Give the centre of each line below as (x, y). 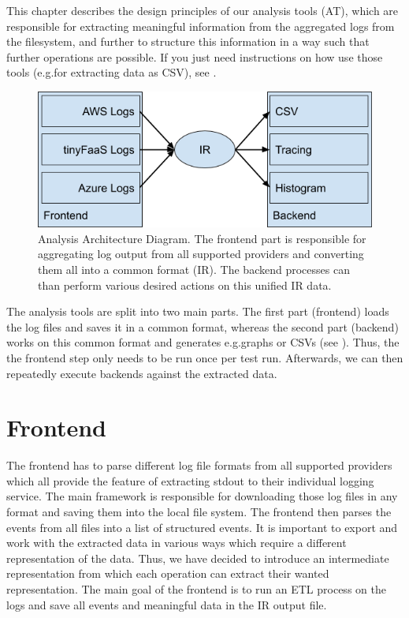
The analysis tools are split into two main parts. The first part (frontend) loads (198, 311)
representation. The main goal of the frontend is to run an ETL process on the (196, 589)
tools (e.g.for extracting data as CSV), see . (112, 72)
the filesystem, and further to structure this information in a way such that (188, 41)
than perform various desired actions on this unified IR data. (185, 285)
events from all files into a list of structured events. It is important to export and (202, 527)
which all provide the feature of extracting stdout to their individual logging (190, 480)
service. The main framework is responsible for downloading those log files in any (202, 496)
